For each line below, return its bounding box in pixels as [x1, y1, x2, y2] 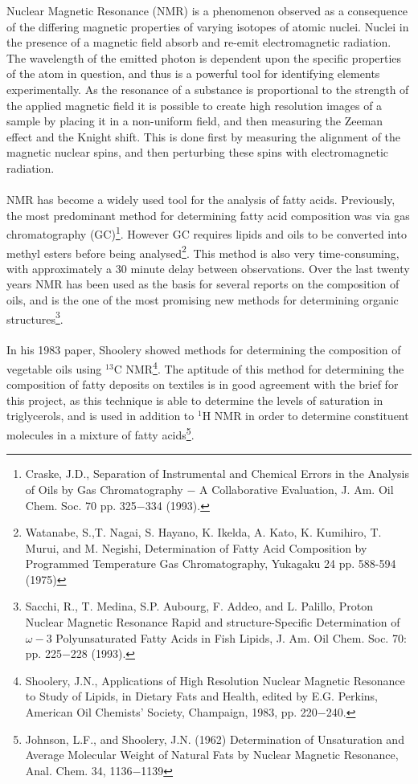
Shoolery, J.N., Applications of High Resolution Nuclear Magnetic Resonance [25, 672, 405, 688]
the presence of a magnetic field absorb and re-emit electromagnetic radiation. [6, 34, 391, 51]
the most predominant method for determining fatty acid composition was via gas [6, 206, 410, 223]
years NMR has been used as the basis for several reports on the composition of [6, 276, 400, 292]
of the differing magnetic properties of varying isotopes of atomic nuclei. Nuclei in [6, 18, 409, 35]
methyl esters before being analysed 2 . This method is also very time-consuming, [6, 242, 400, 261]
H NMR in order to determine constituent [202, 407, 409, 424]
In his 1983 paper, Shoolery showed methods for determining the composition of [6, 341, 401, 358]
